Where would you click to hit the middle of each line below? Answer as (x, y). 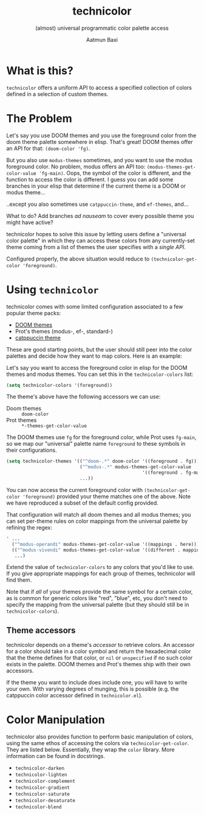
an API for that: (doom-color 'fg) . (48, 148)
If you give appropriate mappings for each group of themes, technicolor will (101, 574)
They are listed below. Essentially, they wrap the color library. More (90, 750)
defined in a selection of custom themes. (57, 94)
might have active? (30, 222)
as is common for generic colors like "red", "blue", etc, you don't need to (97, 598)
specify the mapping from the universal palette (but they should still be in (98, 605)
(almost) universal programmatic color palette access (102, 28)
